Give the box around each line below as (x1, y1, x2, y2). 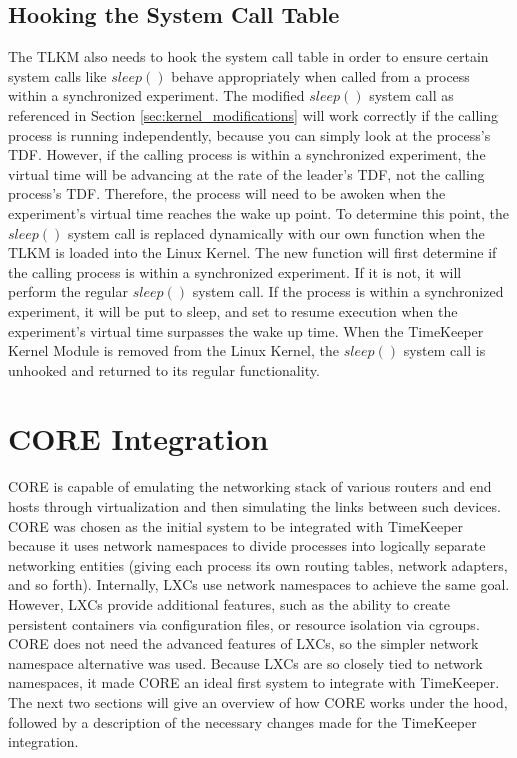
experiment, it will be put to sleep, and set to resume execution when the (8, 300, 458, 321)
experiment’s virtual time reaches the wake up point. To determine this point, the (8, 202, 509, 223)
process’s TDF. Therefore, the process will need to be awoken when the (8, 183, 446, 204)
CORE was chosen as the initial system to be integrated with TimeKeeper (8, 515, 464, 536)
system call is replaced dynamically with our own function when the (68, 222, 485, 243)
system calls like (8, 65, 107, 86)
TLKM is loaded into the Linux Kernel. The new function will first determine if (8, 242, 497, 263)
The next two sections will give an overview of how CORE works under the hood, (8, 691, 508, 712)
